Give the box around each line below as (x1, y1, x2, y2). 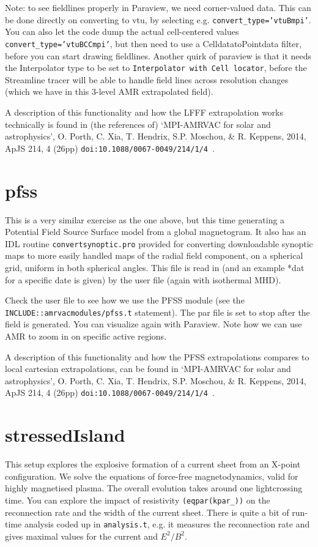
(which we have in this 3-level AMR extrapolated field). (5, 85, 213, 98)
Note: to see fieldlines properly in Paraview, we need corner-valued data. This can (5, 1, 311, 13)
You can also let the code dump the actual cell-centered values (5, 25, 239, 38)
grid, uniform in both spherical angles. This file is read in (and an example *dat (5, 261, 305, 273)
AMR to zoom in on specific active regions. (5, 329, 167, 342)
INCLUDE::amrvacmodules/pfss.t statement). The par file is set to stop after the (5, 305, 310, 318)
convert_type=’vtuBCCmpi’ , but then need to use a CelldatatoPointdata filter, (5, 37, 301, 50)
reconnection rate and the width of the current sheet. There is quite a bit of (5, 505, 289, 518)
